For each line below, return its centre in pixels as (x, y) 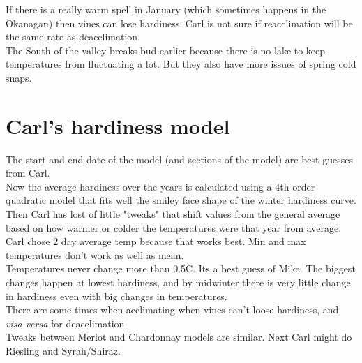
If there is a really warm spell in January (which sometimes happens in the (166, 9)
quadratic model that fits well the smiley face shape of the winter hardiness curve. (181, 200)
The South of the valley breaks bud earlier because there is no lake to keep (166, 50)
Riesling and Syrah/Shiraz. (63, 350)
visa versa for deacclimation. (67, 323)
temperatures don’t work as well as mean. (95, 254)
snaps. (19, 77)
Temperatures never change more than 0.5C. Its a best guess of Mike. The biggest (181, 268)
